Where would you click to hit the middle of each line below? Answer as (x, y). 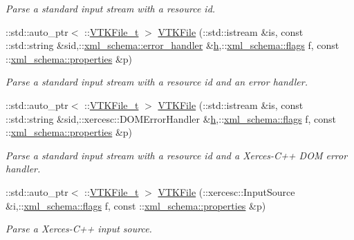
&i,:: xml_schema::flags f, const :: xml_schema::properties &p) (136, 205)
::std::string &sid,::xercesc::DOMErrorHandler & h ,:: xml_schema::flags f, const (171, 118)
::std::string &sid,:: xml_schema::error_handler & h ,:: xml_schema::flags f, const (173, 45)
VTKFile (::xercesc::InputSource (226, 191)
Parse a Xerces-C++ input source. (79, 229)
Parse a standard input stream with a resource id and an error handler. (157, 82)
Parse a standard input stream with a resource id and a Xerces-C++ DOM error (177, 155)
